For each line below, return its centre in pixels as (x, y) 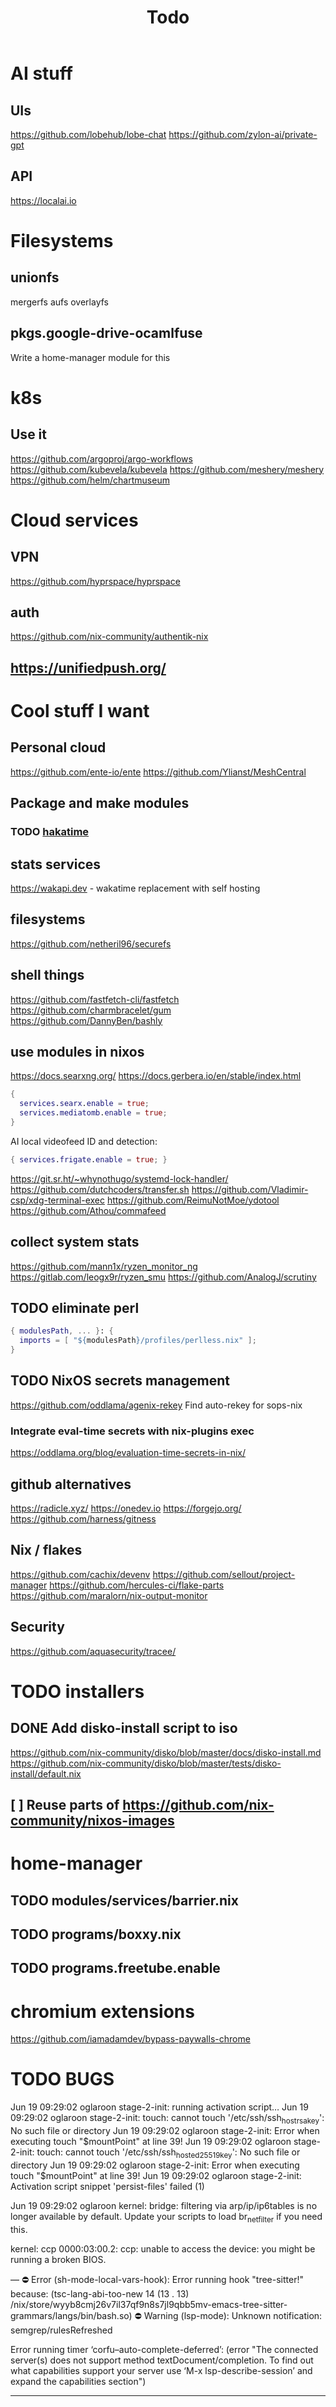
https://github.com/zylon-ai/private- (243, 134)
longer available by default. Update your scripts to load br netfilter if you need (166, 2217)
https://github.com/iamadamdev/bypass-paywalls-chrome (130, 2039)
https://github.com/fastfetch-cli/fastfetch (95, 999)
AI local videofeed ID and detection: (84, 1141)
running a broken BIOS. (58, 2259)
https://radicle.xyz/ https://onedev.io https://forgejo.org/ (126, 1508)
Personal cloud (58, 747)
